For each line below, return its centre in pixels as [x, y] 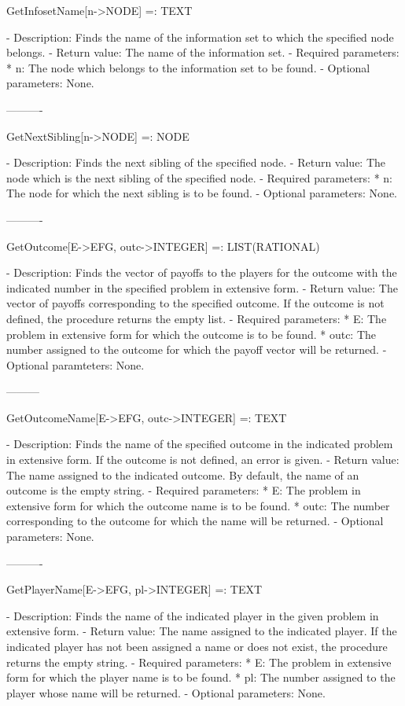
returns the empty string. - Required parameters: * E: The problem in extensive [199, 662]
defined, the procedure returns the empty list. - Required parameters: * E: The [197, 318]
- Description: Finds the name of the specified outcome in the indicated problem [200, 444]
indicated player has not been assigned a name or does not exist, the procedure [197, 646]
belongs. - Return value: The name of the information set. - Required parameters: [203, 52]
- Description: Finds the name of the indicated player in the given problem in [193, 615]
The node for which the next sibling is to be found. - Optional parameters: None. [202, 193]
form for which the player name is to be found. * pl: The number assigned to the [201, 677]
